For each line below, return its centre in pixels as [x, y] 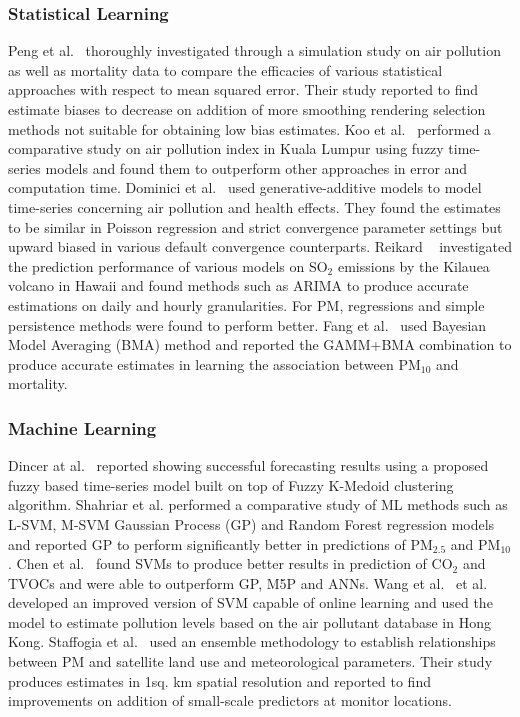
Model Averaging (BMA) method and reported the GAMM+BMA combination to [260, 344]
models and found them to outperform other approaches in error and [256, 167]
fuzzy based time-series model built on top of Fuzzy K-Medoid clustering [231, 484]
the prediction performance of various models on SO [168, 265]
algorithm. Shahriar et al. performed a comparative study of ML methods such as [258, 504]
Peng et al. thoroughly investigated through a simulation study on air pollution [254, 50]
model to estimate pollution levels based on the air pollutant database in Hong [249, 621]
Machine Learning [82, 427]
